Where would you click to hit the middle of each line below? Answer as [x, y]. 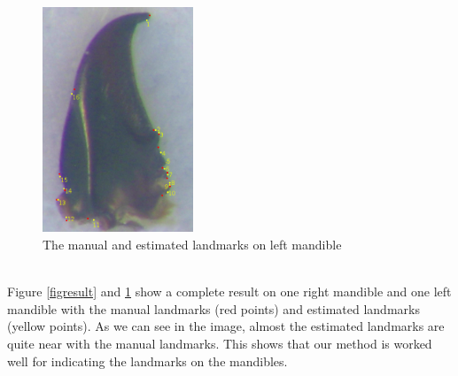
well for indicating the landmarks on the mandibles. [147, 361]
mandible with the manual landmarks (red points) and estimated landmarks [213, 308]
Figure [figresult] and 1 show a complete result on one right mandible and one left [229, 292]
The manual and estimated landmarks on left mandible [192, 244]
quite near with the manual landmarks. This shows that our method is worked [220, 343]
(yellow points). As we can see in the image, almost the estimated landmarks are [226, 326]
